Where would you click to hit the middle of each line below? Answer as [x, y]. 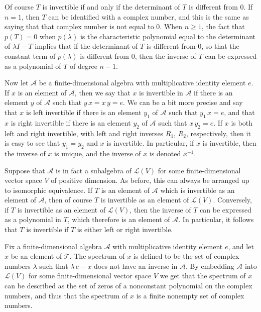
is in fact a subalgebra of [94, 170]
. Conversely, [232, 200]
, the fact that [223, 26]
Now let [17, 83]
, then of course [68, 200]
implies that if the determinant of [86, 46]
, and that [239, 112]
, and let [241, 246]
